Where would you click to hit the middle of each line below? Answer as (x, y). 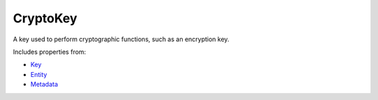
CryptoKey (45, 18)
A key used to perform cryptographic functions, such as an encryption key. (121, 39)
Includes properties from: (50, 52)
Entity (39, 74)
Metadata (44, 85)
